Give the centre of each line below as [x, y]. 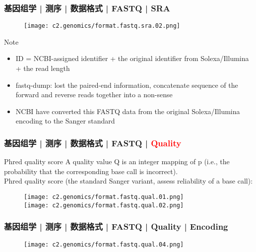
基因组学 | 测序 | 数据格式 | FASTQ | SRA [87, 8]
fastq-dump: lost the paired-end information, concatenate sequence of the [127, 85]
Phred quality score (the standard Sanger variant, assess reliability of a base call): [128, 181]
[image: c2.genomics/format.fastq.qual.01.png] [104, 197]
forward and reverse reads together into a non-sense [94, 94]
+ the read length [43, 68]
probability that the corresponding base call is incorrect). [91, 171]
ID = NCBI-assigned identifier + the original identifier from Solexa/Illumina [132, 58]
